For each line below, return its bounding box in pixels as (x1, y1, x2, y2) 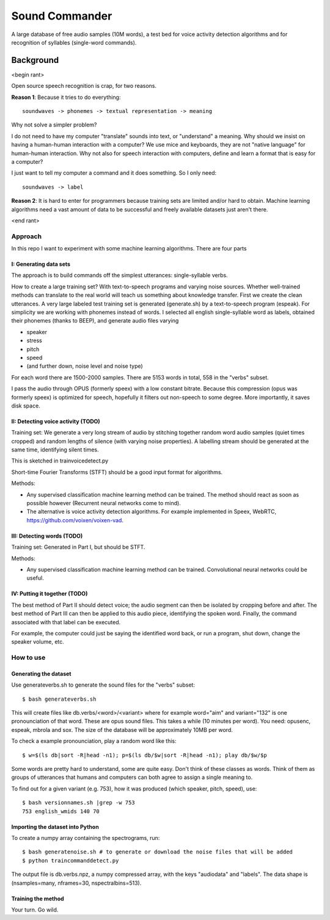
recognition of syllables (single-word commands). (11, 38, 137, 46)
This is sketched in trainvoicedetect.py (11, 457, 109, 464)
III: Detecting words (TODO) (11, 532, 83, 539)
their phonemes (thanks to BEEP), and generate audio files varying (11, 317, 179, 324)
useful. (26, 574, 44, 582)
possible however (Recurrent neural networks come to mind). (26, 500, 182, 507)
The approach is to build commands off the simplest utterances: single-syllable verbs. (11, 272, 229, 279)
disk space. (11, 402, 41, 409)
